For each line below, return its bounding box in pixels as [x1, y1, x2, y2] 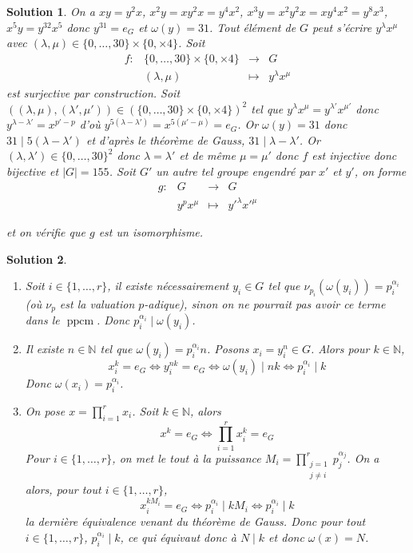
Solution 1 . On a [6, 3, 95, 19]
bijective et [6, 162, 59, 179]
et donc [268, 528, 304, 545]
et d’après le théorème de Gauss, [85, 131, 245, 148]
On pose [25, 402, 66, 419]
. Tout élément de [209, 18, 296, 35]
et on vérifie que [6, 224, 85, 241]
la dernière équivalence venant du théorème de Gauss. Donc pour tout [25, 513, 366, 530]
